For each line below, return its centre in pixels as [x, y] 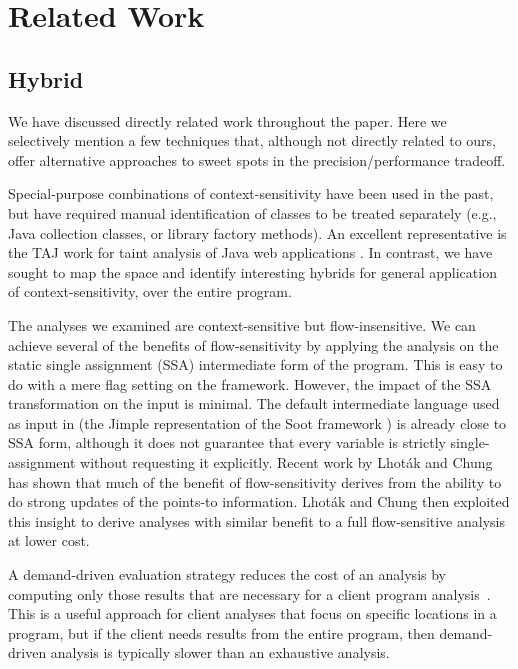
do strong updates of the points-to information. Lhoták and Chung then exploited [259, 501]
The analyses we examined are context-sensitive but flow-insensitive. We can [242, 324]
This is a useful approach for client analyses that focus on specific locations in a [252, 613]
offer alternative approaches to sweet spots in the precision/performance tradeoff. [257, 159]
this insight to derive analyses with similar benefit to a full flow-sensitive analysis [256, 520]
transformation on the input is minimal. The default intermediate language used [254, 403]
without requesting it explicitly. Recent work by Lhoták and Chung [286, 462]
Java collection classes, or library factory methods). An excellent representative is [257, 232]
